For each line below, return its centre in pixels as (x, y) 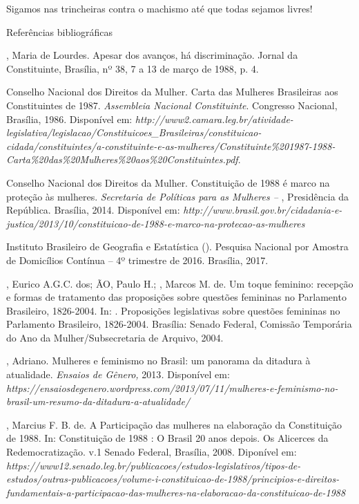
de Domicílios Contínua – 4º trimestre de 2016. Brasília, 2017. (137, 260)
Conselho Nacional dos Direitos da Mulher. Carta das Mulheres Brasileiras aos (172, 92)
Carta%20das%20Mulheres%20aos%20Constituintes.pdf (122, 159)
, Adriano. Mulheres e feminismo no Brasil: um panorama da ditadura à (158, 361)
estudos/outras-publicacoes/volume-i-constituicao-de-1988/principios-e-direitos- (173, 479)
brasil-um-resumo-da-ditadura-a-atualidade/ (98, 401)
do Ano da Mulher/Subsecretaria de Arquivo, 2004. (115, 337)
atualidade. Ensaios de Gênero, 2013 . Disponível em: (118, 374)
